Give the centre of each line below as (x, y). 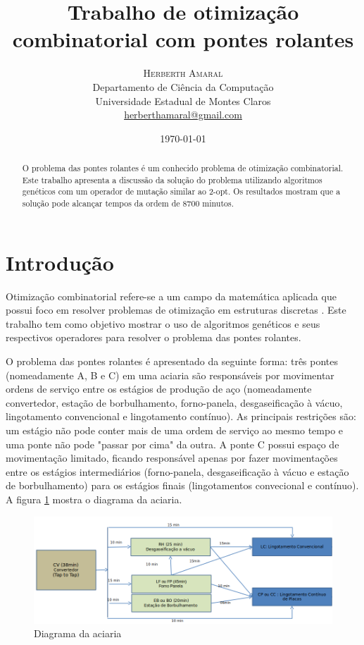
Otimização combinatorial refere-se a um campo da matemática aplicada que (171, 296)
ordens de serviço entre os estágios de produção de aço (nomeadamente (159, 389)
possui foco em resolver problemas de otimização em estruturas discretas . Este (176, 310)
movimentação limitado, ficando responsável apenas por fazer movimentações (172, 458)
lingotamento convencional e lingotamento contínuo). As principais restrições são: (181, 416)
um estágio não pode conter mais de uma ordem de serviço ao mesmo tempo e (175, 430)
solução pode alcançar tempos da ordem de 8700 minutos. (128, 203)
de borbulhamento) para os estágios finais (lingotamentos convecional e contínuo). (182, 485)
